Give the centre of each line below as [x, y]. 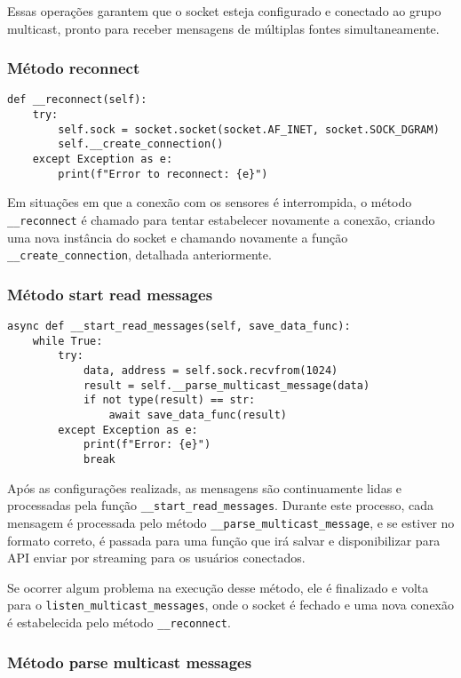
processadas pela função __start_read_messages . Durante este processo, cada [221, 505]
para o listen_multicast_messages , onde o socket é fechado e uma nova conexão [230, 605]
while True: [68, 341]
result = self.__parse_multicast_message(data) [227, 385]
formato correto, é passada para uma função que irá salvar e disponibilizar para [224, 540]
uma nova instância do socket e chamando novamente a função [178, 237]
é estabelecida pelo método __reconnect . [119, 622]
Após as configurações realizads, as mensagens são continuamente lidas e [205, 487]
